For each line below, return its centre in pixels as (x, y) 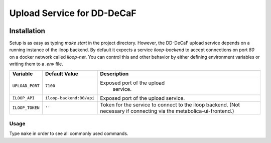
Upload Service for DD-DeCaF (73, 13)
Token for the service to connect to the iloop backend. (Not (170, 104)
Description (114, 74)
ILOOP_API (24, 98)
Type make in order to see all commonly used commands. (69, 133)
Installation (27, 31)
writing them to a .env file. (36, 64)
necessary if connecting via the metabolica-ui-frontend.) (167, 111)
